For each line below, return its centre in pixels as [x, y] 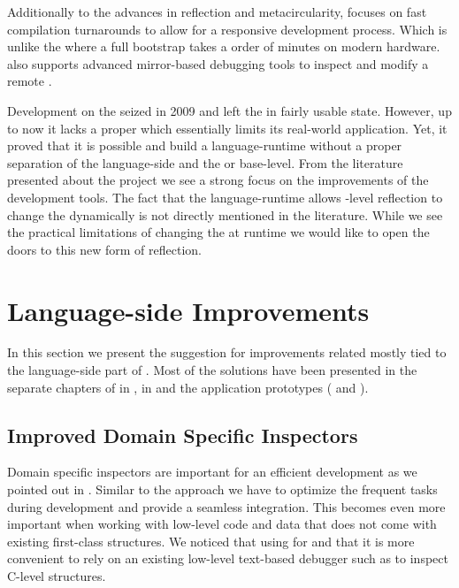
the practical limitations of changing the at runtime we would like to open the [218, 232]
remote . [30, 81]
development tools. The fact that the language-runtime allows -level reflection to [225, 197]
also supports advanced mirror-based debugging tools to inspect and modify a [218, 63]
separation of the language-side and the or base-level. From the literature [205, 162]
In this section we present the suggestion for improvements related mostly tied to [227, 352]
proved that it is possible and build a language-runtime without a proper [205, 145]
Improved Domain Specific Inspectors [183, 435]
